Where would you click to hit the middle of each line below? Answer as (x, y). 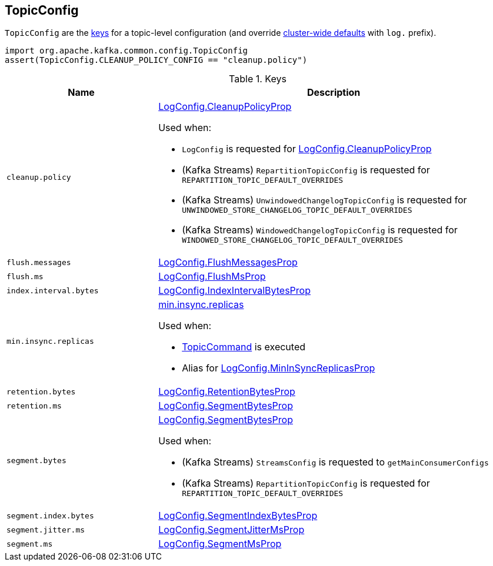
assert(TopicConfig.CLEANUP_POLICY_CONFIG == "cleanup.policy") (156, 60)
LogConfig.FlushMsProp (212, 277)
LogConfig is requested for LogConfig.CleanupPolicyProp (307, 149)
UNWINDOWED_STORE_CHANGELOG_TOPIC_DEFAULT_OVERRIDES (297, 210)
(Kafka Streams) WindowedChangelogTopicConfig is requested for (320, 230)
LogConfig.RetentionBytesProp (227, 392)
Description (334, 93)
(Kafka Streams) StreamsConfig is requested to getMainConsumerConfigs (335, 462)
